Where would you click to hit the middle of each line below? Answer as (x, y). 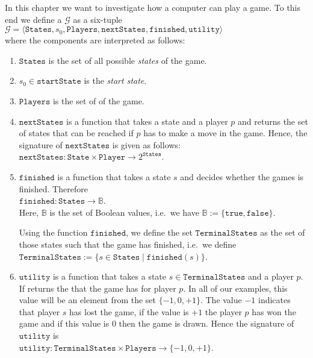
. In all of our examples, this (235, 288)
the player (223, 311)
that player (39, 311)
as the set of (283, 232)
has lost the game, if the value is (129, 311)
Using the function (53, 232)
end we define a (33, 19)
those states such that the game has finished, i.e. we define (128, 244)
